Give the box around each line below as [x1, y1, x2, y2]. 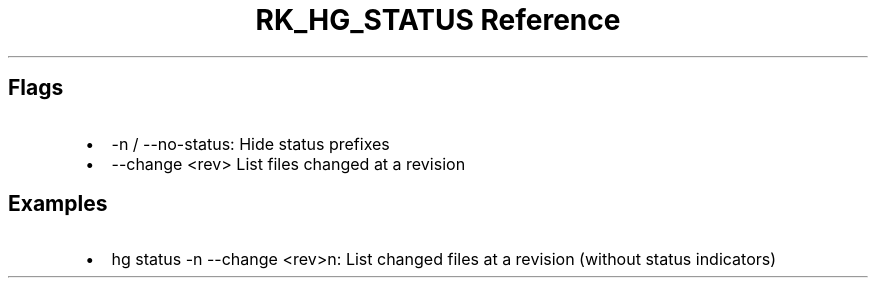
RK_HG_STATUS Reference [255, 3, 621, 37]
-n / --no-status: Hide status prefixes [111, 133, 390, 154]
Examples [8, 191, 108, 217]
